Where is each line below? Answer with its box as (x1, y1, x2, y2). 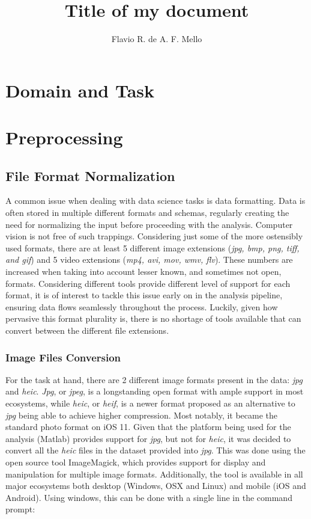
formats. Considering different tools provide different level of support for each (5, 277, 291, 289)
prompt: (5, 503, 35, 515)
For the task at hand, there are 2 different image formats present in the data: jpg (5, 373, 303, 385)
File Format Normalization (5, 166, 175, 185)
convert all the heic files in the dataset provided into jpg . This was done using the (5, 444, 306, 456)
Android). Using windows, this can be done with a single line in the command (5, 491, 292, 503)
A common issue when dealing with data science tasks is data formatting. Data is (5, 194, 306, 207)
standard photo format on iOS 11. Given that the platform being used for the (5, 420, 291, 433)
